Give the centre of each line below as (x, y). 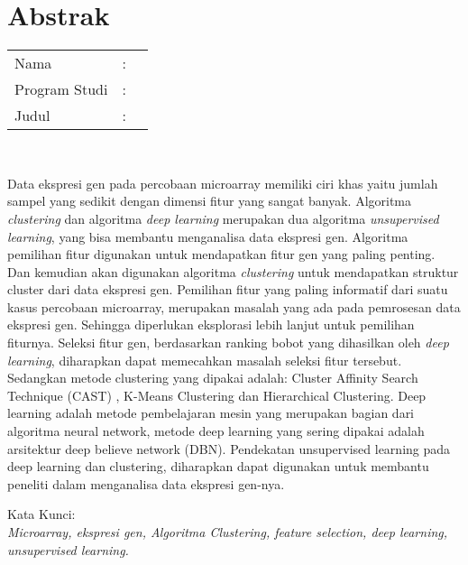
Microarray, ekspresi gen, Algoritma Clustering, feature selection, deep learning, (228, 532)
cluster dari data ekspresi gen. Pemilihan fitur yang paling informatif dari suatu (228, 289)
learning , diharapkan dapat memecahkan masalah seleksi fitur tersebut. (205, 360)
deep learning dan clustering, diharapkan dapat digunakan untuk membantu (218, 466)
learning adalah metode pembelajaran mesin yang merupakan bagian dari (211, 413)
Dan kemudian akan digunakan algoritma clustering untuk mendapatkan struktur (233, 271)
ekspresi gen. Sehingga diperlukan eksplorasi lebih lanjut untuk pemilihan (211, 324)
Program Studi (61, 89)
